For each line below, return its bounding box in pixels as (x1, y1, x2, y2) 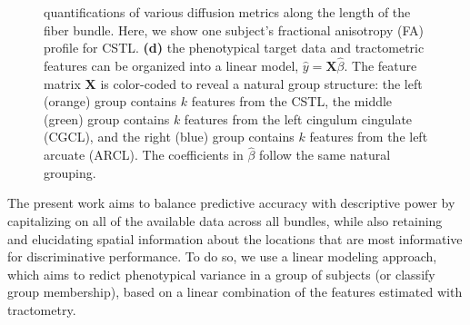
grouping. (44, 162, 96, 182)
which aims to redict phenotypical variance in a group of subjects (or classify (7, 264, 435, 283)
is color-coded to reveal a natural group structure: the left (100, 74, 423, 93)
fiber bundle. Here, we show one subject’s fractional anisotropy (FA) (44, 20, 424, 39)
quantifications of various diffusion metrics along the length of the (44, 3, 411, 21)
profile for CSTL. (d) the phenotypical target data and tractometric (44, 38, 425, 57)
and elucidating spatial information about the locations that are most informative (7, 229, 463, 248)
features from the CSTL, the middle (191, 92, 393, 111)
